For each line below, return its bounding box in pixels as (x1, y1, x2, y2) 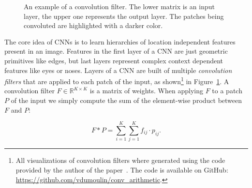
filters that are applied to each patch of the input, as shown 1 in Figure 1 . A (4, 75, 229, 86)
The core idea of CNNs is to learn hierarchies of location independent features (4, 36, 236, 46)
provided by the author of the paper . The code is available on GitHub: (15, 164, 228, 174)
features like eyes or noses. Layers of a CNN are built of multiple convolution (4, 65, 232, 75)
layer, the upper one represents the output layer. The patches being (24, 11, 224, 21)
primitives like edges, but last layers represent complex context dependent (4, 55, 223, 65)
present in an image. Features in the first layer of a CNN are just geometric (4, 46, 228, 56)
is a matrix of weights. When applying (89, 86, 203, 96)
